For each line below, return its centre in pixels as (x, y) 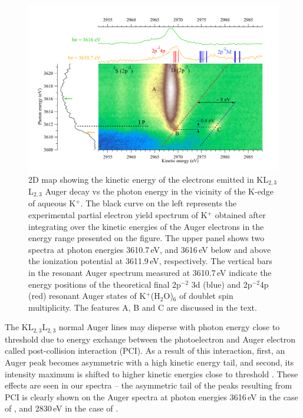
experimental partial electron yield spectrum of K (118, 215)
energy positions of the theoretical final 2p (105, 284)
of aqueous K (52, 203)
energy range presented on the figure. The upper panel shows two (146, 238)
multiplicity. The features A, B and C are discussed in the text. (143, 307)
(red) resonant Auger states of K (87, 296)
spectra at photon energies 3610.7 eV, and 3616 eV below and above (150, 249)
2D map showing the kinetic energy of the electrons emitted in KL (148, 179)
